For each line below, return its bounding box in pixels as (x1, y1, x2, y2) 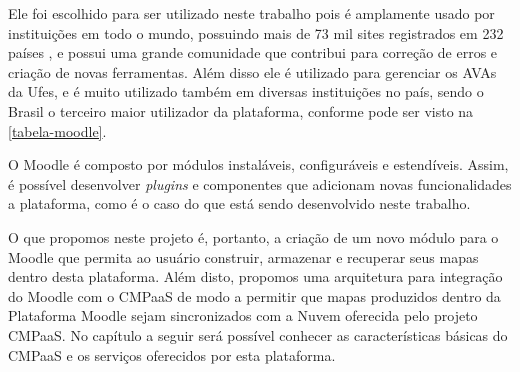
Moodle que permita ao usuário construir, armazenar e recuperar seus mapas (8, 246, 479, 267)
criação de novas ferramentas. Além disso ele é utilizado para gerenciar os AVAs (8, 61, 497, 82)
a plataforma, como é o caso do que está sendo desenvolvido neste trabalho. (8, 193, 471, 214)
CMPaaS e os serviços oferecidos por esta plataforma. (8, 344, 336, 365)
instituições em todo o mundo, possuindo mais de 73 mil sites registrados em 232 (8, 22, 504, 43)
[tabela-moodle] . (8, 120, 107, 141)
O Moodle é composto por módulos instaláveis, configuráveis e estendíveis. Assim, (8, 154, 509, 175)
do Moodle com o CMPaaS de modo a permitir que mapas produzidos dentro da (8, 285, 501, 306)
